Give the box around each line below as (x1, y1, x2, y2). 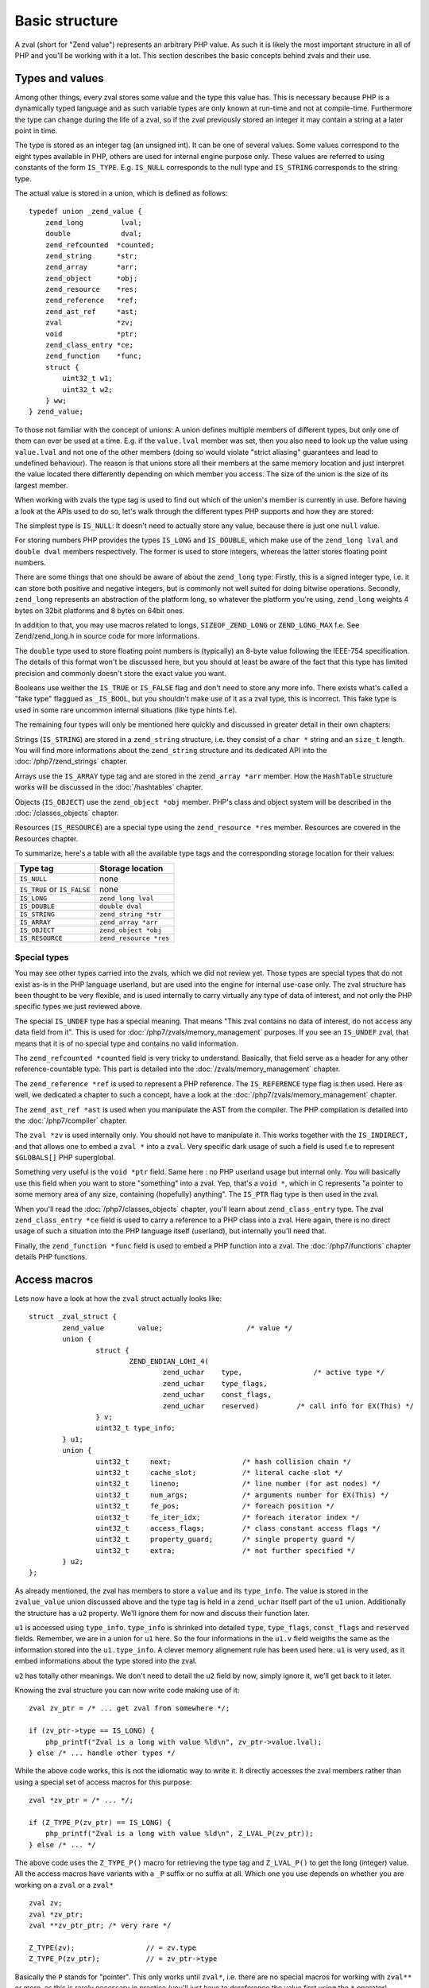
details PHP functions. (14, 1252, 87, 1262)
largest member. (14, 480, 68, 490)
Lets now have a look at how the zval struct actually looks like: (14, 1294, 222, 1303)
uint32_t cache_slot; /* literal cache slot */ (95, 1468, 343, 1477)
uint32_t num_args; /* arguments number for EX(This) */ (95, 1490, 389, 1499)
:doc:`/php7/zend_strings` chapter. (14, 756, 129, 767)
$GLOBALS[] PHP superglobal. (14, 1153, 116, 1163)
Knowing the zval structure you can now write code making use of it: (14, 1685, 240, 1695)
